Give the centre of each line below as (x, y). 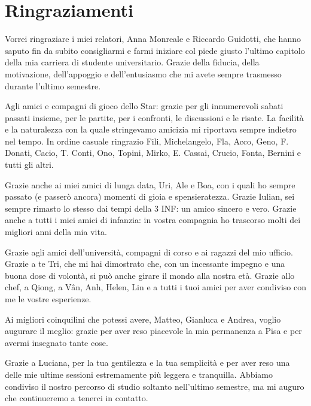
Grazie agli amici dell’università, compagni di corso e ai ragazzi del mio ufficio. (149, 252)
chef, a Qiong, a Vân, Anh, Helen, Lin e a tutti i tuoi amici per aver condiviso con (155, 287)
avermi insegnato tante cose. (57, 342)
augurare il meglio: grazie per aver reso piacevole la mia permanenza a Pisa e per (153, 331)
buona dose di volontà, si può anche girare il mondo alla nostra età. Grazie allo (150, 275)
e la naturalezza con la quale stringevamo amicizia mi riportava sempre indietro (151, 129)
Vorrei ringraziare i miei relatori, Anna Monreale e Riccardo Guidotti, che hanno (153, 39)
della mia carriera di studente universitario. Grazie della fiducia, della (132, 62)
